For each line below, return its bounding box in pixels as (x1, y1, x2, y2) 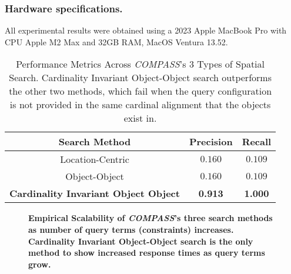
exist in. (123, 111, 157, 125)
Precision (189, 135, 233, 149)
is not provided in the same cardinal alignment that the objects (9, 98, 271, 112)
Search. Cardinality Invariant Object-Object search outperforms (9, 71, 272, 85)
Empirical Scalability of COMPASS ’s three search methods (28, 212, 273, 224)
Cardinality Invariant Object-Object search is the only (28, 235, 253, 247)
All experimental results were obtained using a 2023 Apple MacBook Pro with (5, 24, 287, 36)
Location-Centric (60, 152, 129, 166)
